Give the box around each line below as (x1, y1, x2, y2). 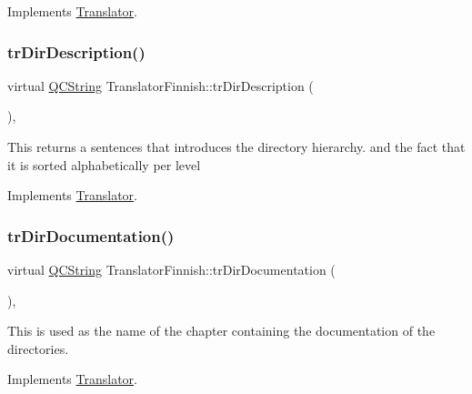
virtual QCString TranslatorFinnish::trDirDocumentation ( (7, 260, 336, 278)
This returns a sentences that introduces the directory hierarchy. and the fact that (7, 137, 466, 156)
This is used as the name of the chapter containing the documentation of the (7, 321, 436, 340)
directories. (7, 338, 69, 358)
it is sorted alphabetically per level (7, 155, 201, 174)
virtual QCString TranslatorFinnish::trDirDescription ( (7, 76, 314, 95)
